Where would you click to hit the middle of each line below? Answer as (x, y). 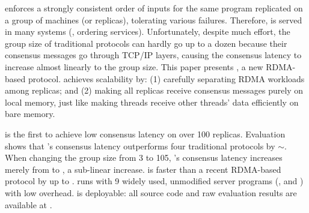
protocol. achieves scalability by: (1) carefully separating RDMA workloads (166, 78)
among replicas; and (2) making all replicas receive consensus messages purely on (154, 90)
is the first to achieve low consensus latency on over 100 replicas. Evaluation (145, 133)
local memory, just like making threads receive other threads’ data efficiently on (152, 102)
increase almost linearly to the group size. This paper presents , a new (134, 66)
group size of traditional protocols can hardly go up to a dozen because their (146, 43)
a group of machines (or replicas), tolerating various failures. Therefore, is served (154, 19)
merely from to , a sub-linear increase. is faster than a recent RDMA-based (143, 169)
